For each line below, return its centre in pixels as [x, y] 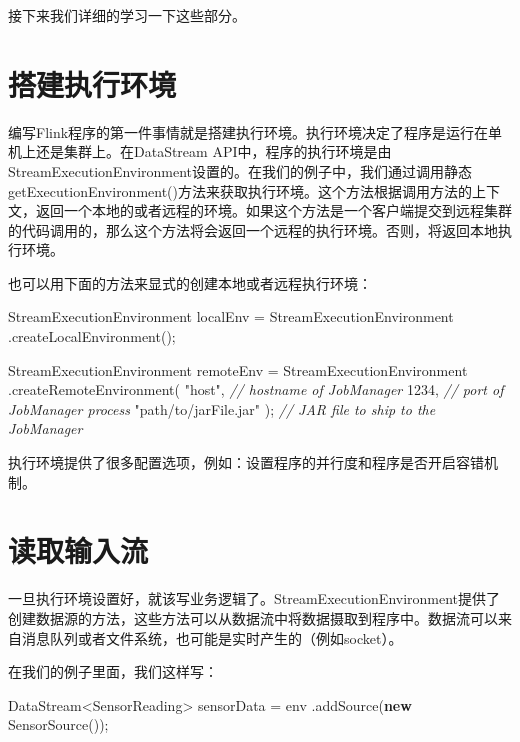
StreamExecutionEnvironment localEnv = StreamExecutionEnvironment [231, 316]
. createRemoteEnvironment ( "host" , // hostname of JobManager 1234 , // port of [256, 389]
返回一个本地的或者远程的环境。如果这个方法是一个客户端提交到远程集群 [273, 210]
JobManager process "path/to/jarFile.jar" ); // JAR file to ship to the [222, 408]
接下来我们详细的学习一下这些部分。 [127, 15]
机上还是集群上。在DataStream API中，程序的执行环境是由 [200, 151]
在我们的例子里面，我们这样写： [113, 671]
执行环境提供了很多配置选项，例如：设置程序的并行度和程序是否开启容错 [246, 462]
